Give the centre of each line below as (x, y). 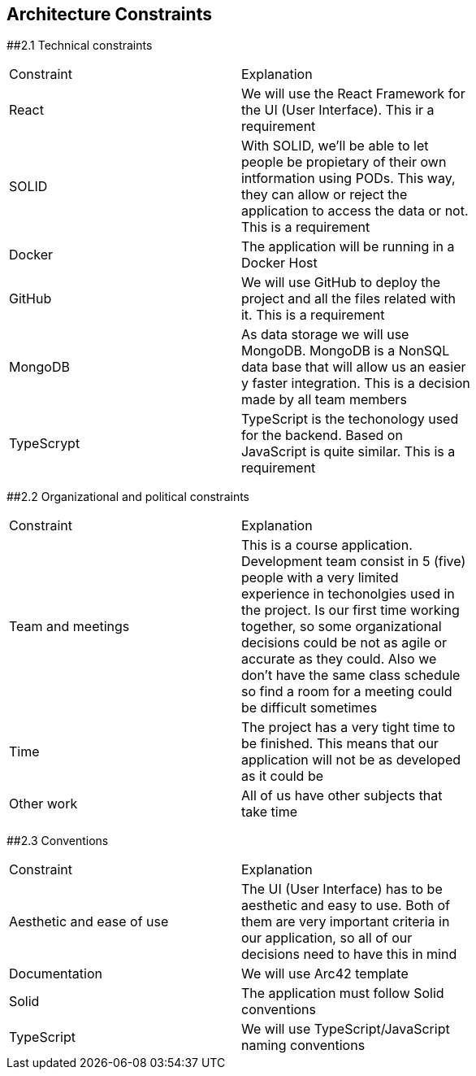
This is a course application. (327, 545)
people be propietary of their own (344, 162)
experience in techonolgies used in (348, 594)
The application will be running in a (348, 247)
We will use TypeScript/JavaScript (345, 1029)
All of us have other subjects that (342, 796)
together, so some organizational (341, 627)
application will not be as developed (351, 760)
